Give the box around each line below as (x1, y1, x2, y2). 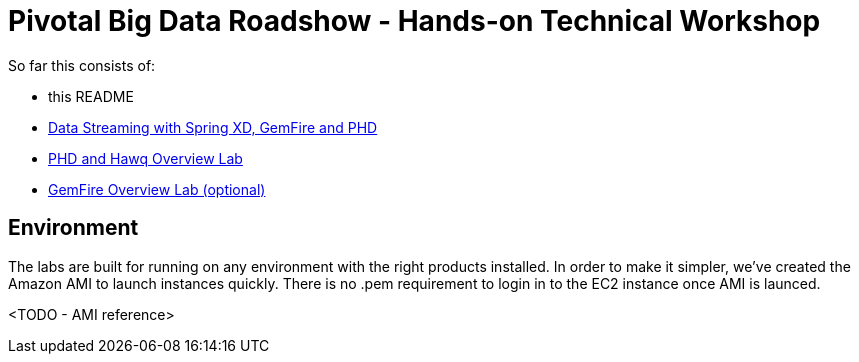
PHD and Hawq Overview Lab (48, 149, 243, 167)
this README (48, 87, 134, 105)
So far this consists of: (8, 56, 156, 74)
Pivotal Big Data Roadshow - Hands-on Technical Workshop (8, 4, 821, 38)
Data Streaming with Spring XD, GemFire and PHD (48, 118, 378, 136)
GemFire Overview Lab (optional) (48, 180, 266, 198)
